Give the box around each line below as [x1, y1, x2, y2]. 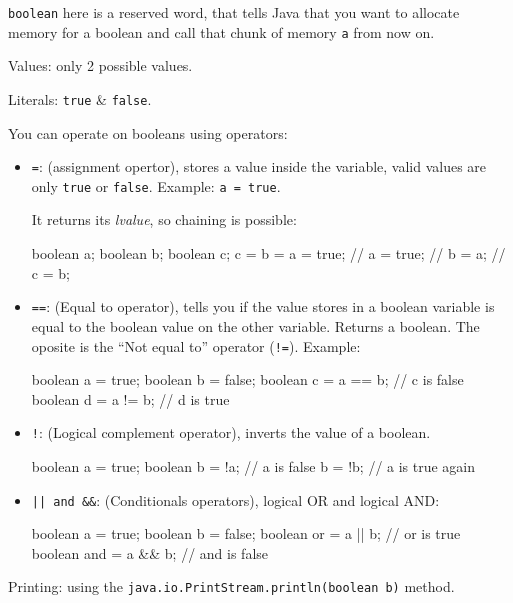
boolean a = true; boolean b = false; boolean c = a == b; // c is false [31, 369, 464, 390]
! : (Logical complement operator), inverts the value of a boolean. [31, 422, 431, 443]
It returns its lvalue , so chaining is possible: [31, 209, 297, 230]
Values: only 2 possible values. [8, 55, 193, 76]
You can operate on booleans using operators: [8, 122, 288, 143]
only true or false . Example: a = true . [31, 175, 281, 196]
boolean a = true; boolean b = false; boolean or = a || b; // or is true [31, 523, 461, 544]
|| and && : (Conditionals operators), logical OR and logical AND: [31, 489, 440, 510]
